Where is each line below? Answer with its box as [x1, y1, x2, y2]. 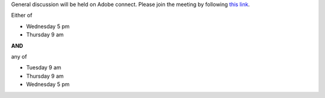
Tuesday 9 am [26, 64, 61, 71]
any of [11, 53, 27, 60]
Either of [11, 12, 32, 19]
